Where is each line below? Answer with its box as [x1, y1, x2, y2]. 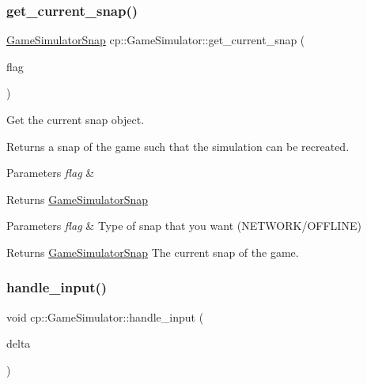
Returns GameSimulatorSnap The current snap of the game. [6, 243, 299, 260]
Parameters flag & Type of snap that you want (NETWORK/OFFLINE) [6, 217, 361, 234]
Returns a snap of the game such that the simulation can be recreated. [6, 137, 350, 154]
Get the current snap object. [6, 111, 145, 127]
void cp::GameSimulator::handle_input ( [6, 308, 204, 325]
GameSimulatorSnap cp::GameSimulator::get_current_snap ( [6, 32, 305, 48]
